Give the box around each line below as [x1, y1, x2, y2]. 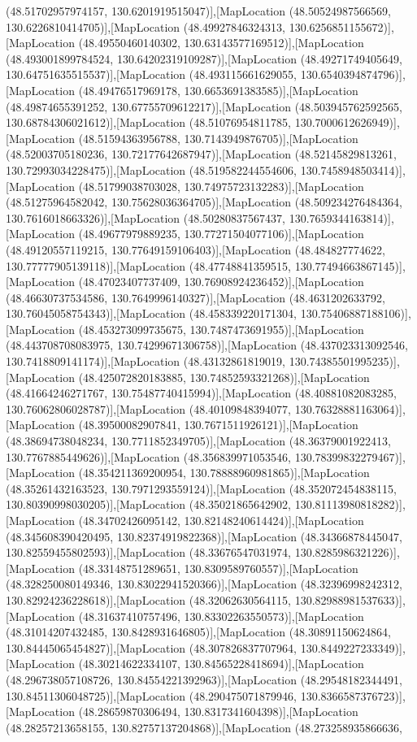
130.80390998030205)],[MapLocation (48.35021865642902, [6, 496, 292, 513]
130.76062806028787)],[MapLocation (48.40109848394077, [6, 400, 292, 417]
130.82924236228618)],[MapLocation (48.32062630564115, [6, 591, 292, 608]
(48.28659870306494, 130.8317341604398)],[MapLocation [78, 703, 358, 720]
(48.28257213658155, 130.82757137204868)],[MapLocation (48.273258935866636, [6, 718, 402, 735]
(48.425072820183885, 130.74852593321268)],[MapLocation [78, 368, 370, 385]
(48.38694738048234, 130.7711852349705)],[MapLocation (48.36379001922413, [6, 432, 391, 449]
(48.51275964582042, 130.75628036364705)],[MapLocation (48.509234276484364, [6, 193, 402, 210]
